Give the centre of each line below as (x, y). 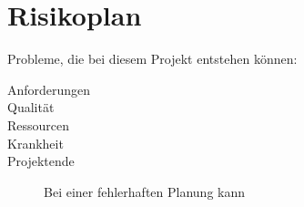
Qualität (31, 107)
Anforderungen (49, 89)
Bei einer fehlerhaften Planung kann (145, 191)
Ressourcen (39, 124)
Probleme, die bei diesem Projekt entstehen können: (152, 59)
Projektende (41, 161)
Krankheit (35, 143)
